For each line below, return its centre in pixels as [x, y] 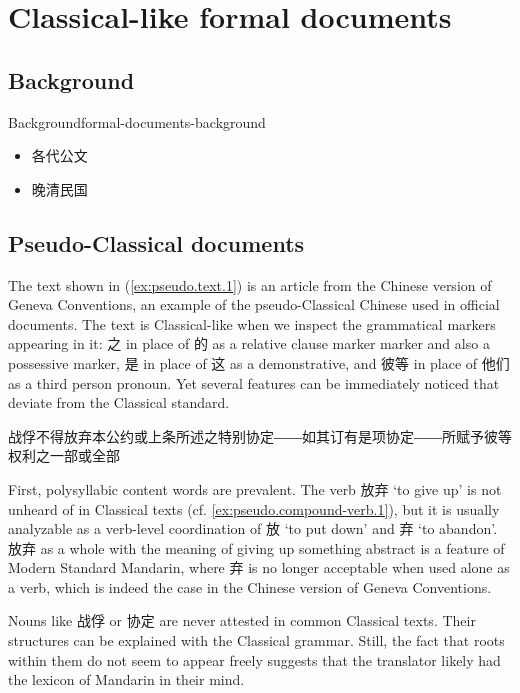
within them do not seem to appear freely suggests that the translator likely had [254, 659]
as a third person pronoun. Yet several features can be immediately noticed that [254, 382]
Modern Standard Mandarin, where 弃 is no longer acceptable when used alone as [259, 567]
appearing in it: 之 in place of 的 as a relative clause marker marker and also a [249, 343]
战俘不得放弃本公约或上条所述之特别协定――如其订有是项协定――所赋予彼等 [260, 435]
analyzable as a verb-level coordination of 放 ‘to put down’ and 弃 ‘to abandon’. [253, 528]
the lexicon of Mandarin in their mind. [126, 679]
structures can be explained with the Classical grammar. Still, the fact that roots [256, 640]
